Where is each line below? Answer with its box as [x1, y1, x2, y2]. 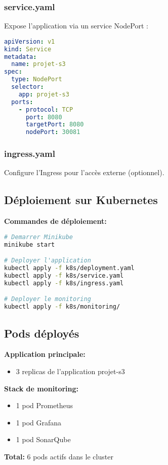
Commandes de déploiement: [4, 216, 107, 226]
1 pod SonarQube [16, 434, 71, 445]
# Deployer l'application [4, 257, 91, 264]
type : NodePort [11, 76, 62, 83]
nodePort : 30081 [25, 128, 80, 136]
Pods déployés [4, 325, 79, 341]
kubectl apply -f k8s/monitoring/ [4, 303, 120, 311]
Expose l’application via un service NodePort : [4, 20, 148, 31]
